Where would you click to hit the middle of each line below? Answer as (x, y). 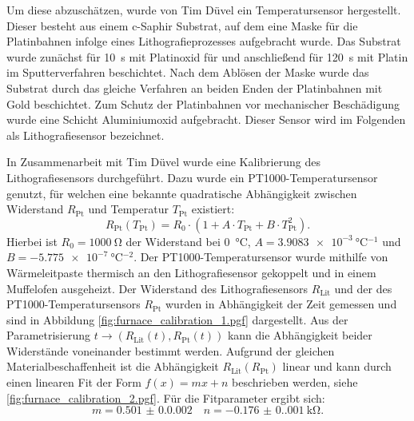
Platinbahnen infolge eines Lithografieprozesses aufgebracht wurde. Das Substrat (204, 41)
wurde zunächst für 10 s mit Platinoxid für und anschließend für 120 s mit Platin (207, 56)
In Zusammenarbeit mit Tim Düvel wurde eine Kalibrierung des (163, 162)
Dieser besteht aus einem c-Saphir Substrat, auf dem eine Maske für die (182, 25)
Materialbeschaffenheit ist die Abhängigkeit (113, 366)
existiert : (213, 209)
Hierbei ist (32, 241)
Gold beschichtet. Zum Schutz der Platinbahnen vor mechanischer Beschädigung (203, 103)
